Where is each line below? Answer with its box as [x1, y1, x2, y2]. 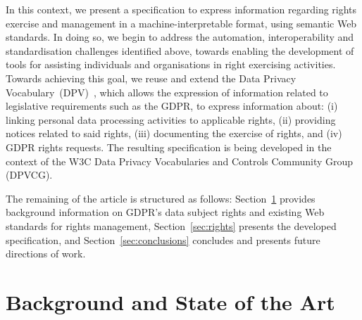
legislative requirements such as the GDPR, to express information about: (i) [6, 98, 338, 113]
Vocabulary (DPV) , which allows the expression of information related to [6, 84, 328, 99]
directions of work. [6, 246, 86, 261]
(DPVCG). [6, 167, 53, 182]
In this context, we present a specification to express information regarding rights [6, 2, 357, 16]
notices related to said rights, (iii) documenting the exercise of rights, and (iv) [6, 126, 342, 141]
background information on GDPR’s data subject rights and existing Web [6, 205, 325, 219]
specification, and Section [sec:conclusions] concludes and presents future [6, 232, 320, 247]
